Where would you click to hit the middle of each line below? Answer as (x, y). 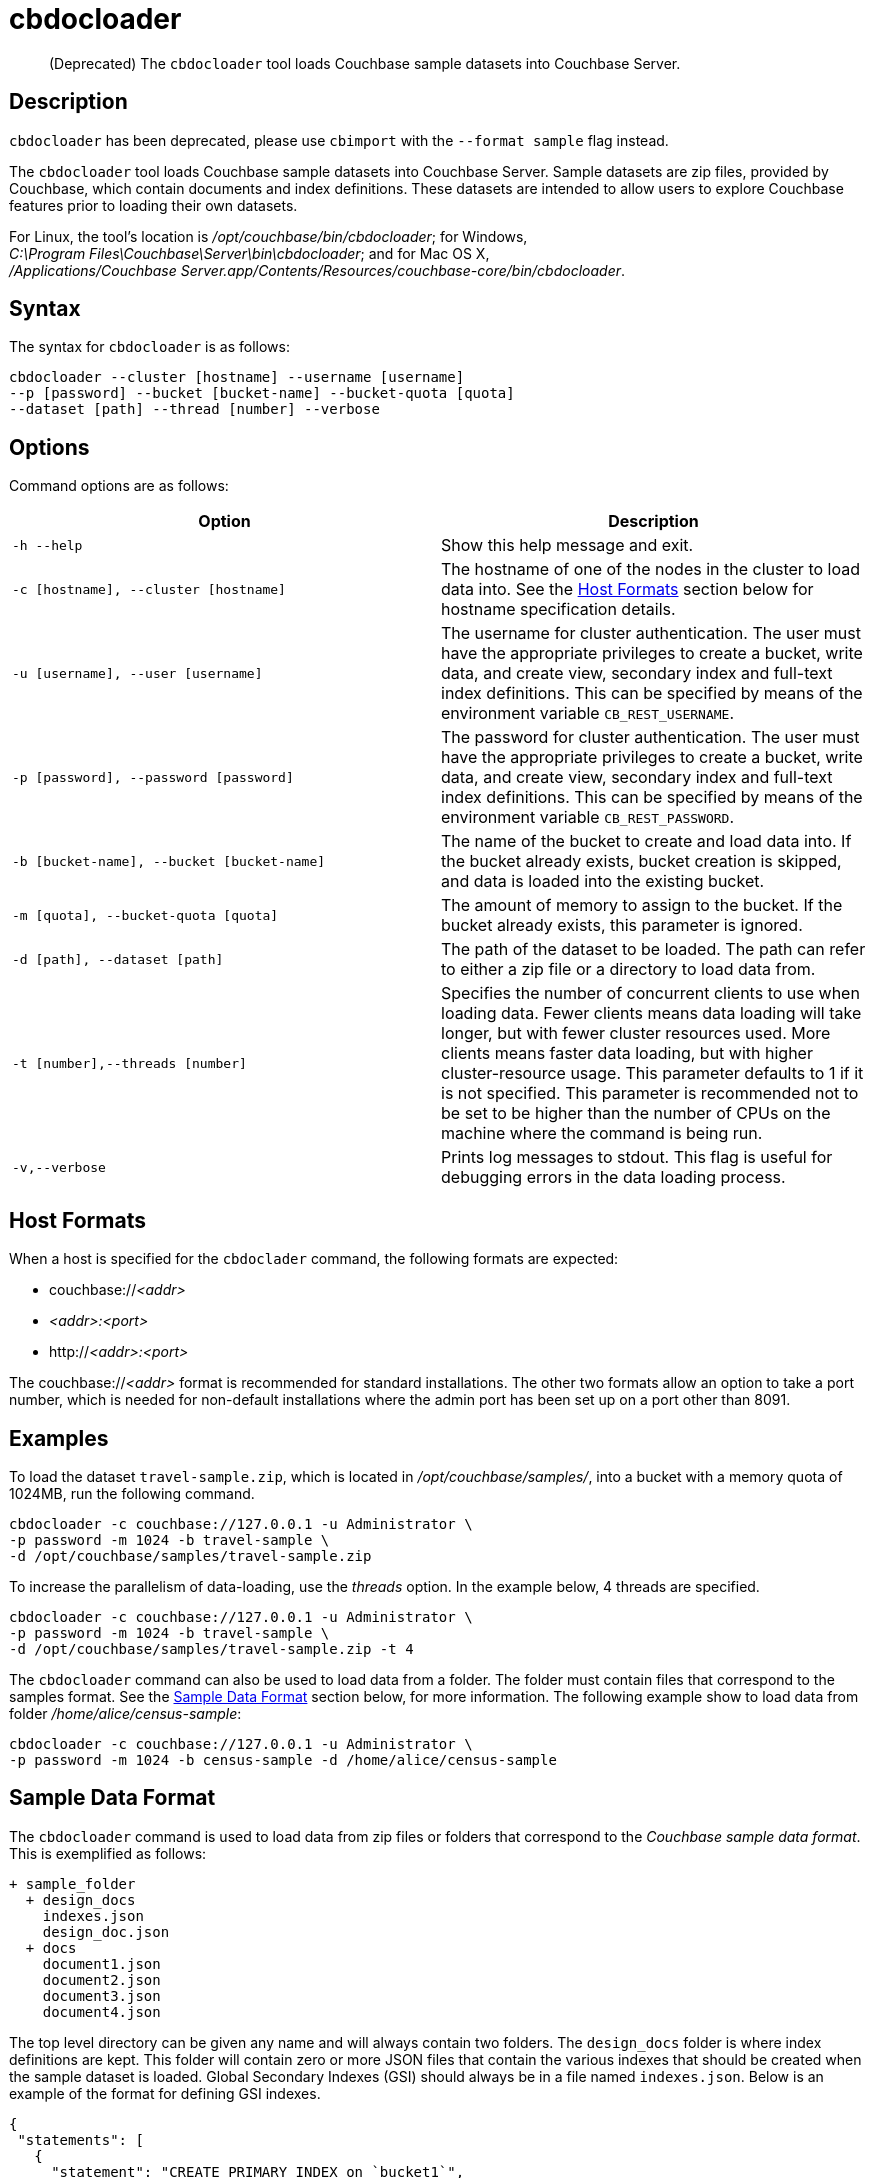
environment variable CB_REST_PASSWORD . (588, 817)
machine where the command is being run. (602, 1133)
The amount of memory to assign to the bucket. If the (642, 905)
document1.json (101, 1963)
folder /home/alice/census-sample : (125, 1713)
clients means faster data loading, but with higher (627, 1053)
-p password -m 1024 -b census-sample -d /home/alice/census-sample (283, 1759)
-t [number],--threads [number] (129, 1063)
